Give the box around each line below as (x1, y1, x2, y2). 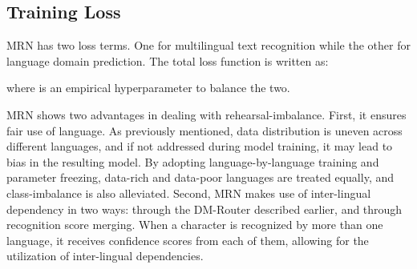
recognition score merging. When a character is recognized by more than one (6, 216, 383, 233)
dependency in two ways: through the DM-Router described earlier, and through (6, 200, 403, 217)
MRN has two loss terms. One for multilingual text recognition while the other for (6, 37, 411, 54)
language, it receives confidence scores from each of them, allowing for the (6, 231, 369, 248)
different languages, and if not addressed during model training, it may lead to (6, 138, 393, 155)
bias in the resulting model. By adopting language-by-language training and (6, 153, 379, 170)
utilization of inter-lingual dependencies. (6, 247, 204, 264)
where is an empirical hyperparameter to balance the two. (6, 79, 290, 96)
